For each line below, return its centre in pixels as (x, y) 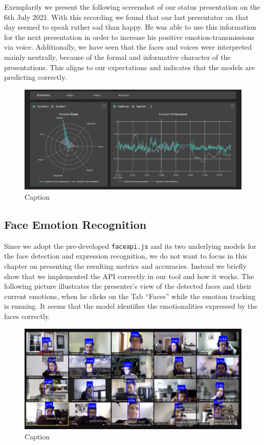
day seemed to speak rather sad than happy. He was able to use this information (130, 27)
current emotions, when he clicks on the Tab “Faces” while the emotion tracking (130, 296)
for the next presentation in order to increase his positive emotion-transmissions (129, 37)
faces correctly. (27, 316)
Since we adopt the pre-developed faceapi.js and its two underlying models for (130, 246)
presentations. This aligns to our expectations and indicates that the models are (129, 67)
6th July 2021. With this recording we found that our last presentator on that (126, 17)
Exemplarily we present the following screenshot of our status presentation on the (132, 7)
